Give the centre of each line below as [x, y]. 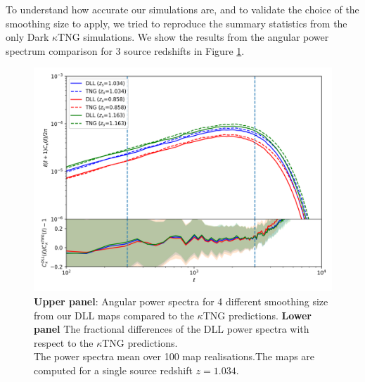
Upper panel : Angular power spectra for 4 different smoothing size [181, 301]
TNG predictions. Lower [257, 315]
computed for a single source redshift [113, 370]
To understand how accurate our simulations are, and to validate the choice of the [182, 9]
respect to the [64, 342]
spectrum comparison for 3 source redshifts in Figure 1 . [125, 50]
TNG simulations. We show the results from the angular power [193, 37]
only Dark [27, 37]
